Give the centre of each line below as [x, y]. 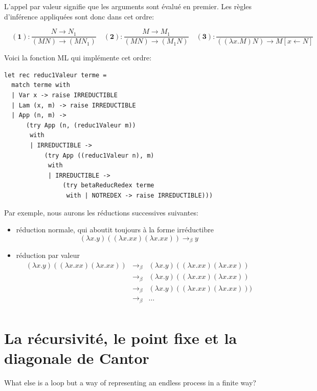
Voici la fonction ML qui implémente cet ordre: [78, 58]
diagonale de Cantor [77, 358]
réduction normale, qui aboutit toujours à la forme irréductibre [115, 230]
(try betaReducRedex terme [108, 186]
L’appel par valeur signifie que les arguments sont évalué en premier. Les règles [128, 6]
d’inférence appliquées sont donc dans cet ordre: [79, 16]
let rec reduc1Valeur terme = [55, 75]
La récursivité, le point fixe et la [121, 338]
